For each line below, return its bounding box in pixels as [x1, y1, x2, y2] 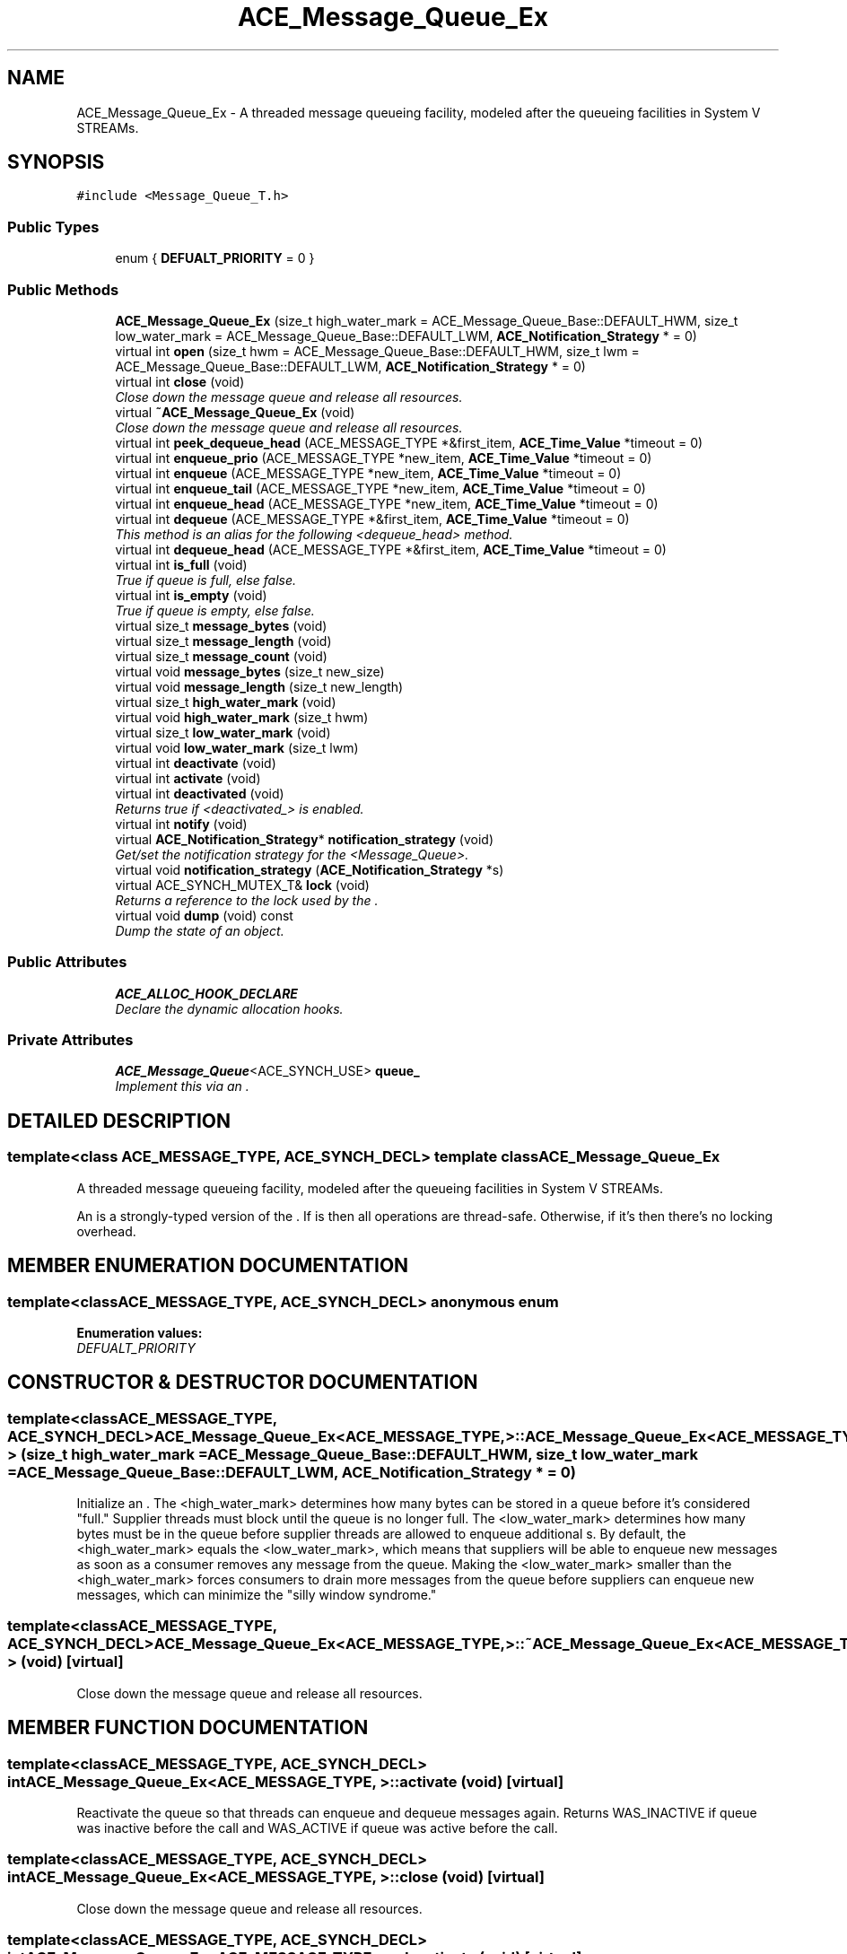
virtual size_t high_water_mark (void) [115, 693, 336, 710]
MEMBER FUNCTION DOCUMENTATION [7, 1716, 369, 1740]
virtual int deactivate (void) [115, 755, 276, 771]
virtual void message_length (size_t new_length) [115, 678, 404, 694]
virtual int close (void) [115, 373, 245, 389]
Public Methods [7, 280, 119, 299]
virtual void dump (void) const [115, 907, 293, 923]
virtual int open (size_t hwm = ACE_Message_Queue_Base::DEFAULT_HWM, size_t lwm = [115, 343, 640, 359]
